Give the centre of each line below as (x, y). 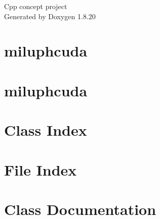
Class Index (46, 130)
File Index (41, 169)
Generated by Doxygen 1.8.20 (50, 16)
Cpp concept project (36, 6)
